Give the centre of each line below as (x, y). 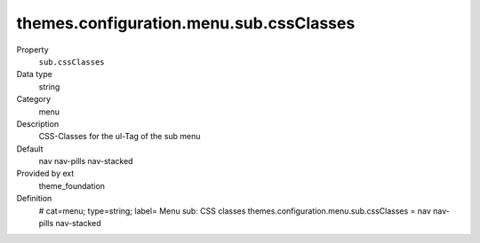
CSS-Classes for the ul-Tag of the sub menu (120, 137)
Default (30, 149)
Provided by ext (45, 174)
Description (38, 123)
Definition (34, 199)
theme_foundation (72, 185)
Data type (34, 74)
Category (34, 99)
